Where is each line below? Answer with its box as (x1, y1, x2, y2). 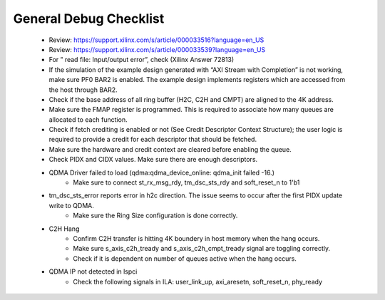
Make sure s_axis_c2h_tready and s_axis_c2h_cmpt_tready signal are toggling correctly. (73, 244, 331, 253)
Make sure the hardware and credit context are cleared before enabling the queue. (48, 145, 292, 153)
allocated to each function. (48, 115, 128, 124)
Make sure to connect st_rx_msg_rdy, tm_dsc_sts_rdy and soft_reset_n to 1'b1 (73, 178, 300, 187)
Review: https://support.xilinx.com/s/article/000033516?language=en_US (48, 36, 265, 44)
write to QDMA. (48, 201, 94, 210)
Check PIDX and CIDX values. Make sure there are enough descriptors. (48, 155, 258, 164)
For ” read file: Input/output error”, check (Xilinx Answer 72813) (48, 56, 235, 64)
